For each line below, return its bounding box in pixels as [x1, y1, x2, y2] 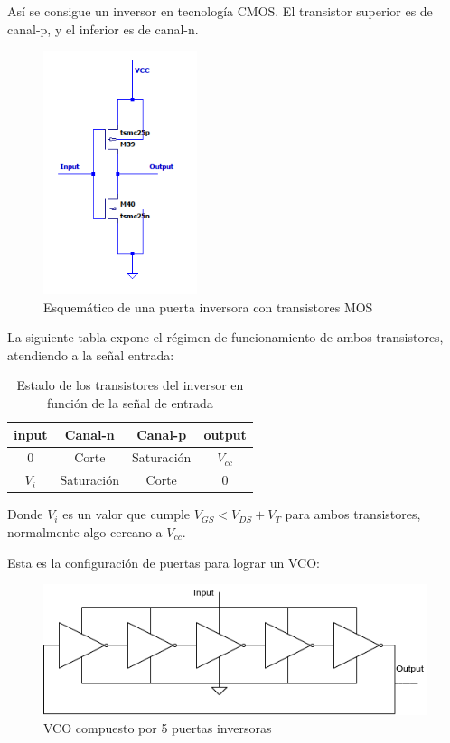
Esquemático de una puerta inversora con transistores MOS [43, 297, 373, 316]
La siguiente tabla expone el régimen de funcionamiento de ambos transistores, [7, 328, 444, 347]
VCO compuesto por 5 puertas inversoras [43, 718, 272, 737]
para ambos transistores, [285, 505, 421, 524]
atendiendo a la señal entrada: [7, 345, 174, 364]
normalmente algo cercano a [7, 522, 163, 541]
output [203, 424, 247, 443]
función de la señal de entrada [47, 393, 213, 412]
